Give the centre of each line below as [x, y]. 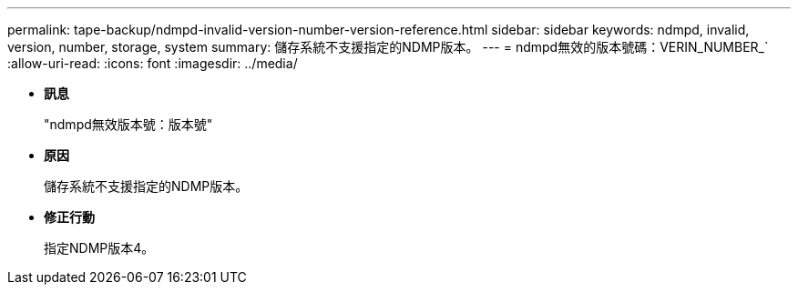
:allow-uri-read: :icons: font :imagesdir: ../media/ [153, 63]
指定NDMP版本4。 [99, 248]
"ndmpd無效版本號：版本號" [128, 124]
